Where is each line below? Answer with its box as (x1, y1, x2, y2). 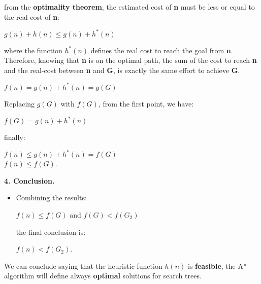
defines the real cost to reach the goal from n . (90, 45, 233, 55)
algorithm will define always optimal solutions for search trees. (4, 270, 202, 281)
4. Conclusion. (4, 175, 55, 186)
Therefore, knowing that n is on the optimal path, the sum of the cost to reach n (4, 55, 257, 65)
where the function (4, 45, 62, 55)
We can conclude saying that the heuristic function (4, 260, 162, 271)
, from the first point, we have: (98, 98, 194, 109)
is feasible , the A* (187, 260, 247, 271)
